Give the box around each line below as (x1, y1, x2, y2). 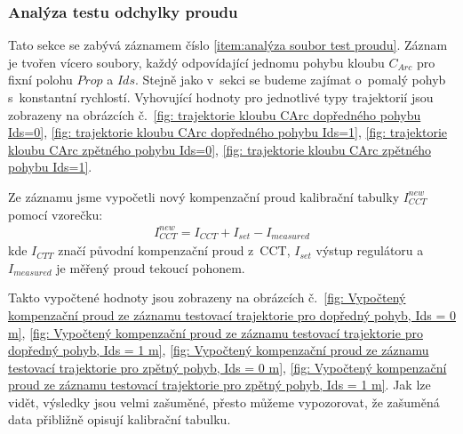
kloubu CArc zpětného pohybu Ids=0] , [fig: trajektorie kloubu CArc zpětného (8, 140, 431, 158)
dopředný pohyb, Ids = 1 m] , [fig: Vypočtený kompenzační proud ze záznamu (8, 341, 429, 359)
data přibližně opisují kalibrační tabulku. (8, 410, 231, 429)
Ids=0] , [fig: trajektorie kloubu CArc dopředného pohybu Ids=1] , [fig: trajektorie (8, 123, 448, 141)
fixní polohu (8, 70, 73, 89)
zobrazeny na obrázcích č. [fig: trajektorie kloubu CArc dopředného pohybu (8, 105, 421, 124)
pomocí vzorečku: (8, 205, 103, 223)
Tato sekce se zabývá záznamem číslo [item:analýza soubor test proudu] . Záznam (8, 36, 448, 54)
